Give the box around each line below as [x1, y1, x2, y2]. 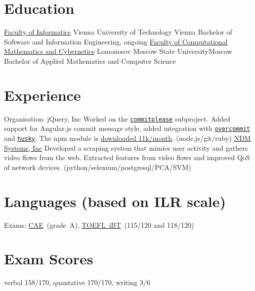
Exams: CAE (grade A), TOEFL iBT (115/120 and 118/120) [4, 219, 194, 230]
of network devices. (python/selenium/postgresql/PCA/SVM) [4, 162, 191, 172]
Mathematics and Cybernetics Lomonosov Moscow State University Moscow [4, 46, 232, 56]
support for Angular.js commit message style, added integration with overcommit [4, 123, 250, 133]
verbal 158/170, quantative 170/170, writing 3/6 [4, 277, 150, 288]
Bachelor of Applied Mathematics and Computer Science [4, 55, 176, 66]
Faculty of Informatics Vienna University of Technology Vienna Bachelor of [4, 27, 232, 37]
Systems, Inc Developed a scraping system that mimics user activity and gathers [4, 142, 248, 153]
